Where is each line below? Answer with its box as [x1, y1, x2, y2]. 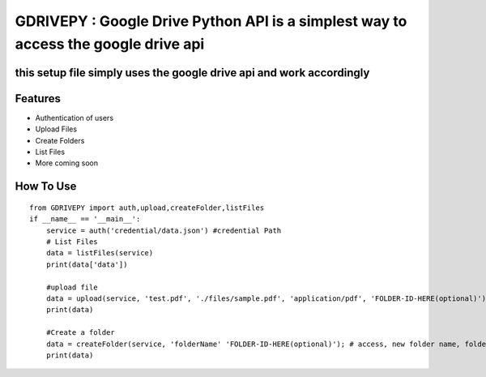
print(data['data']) [45, 259, 128, 269]
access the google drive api [15, 35, 205, 53]
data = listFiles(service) [45, 248, 154, 258]
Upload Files [35, 124, 77, 134]
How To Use [15, 179, 77, 194]
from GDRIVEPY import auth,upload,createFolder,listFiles [29, 203, 265, 212]
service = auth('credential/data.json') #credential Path [45, 225, 282, 235]
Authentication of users [35, 113, 113, 122]
